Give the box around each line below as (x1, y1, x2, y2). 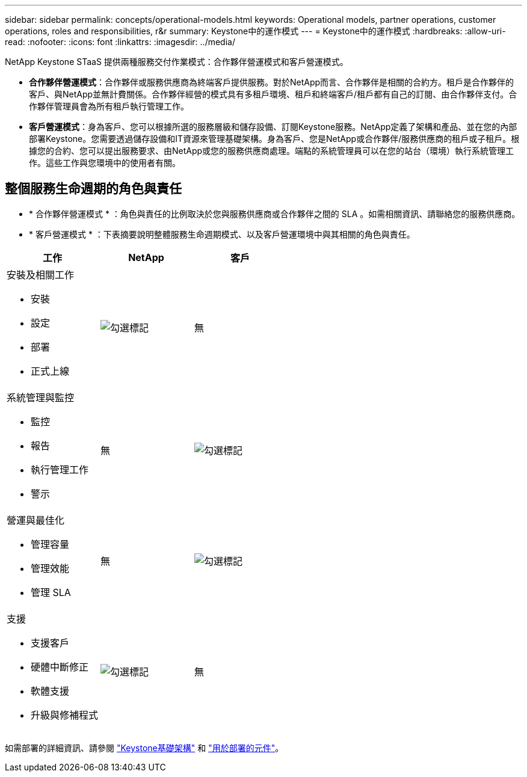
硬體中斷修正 (31, 660, 89, 673)
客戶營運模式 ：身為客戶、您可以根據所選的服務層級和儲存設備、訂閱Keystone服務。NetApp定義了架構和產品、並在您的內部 (29, 121, 517, 132)
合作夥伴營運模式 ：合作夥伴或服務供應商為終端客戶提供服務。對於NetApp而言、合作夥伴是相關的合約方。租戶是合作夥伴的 (29, 77, 514, 87)
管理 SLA (31, 586, 71, 598)
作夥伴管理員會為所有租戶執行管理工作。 (29, 101, 189, 111)
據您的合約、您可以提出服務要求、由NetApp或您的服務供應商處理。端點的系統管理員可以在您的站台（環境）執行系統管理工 (29, 146, 514, 156)
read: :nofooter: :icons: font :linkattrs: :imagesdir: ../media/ (5, 37, 235, 47)
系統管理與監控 (7, 391, 75, 404)
